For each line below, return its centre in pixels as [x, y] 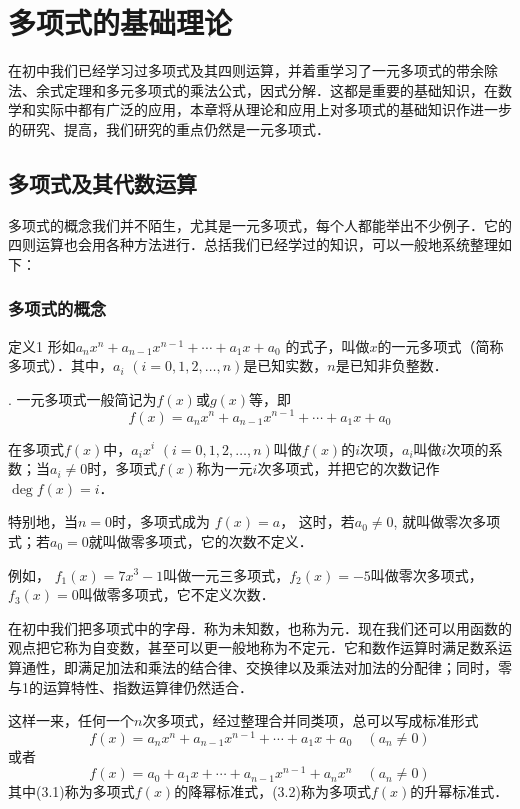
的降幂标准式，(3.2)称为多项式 [272, 791]
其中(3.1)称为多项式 [71, 791]
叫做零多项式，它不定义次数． [176, 594]
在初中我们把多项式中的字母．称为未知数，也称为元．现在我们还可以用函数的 [260, 627]
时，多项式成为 [161, 521]
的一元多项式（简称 [440, 345]
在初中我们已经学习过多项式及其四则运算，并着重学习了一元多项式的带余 [246, 70]
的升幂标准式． [459, 791]
